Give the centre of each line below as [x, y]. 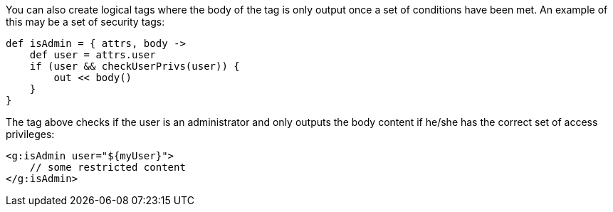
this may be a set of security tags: [85, 22]
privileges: [30, 134]
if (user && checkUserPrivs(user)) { [135, 66]
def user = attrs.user [93, 55]
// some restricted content [108, 167]
